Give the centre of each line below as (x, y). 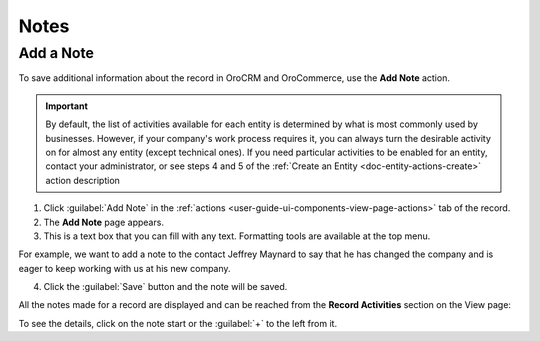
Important (67, 106)
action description (82, 180)
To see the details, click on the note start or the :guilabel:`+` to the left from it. (178, 323)
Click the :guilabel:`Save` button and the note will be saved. (165, 287)
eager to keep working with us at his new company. (124, 268)
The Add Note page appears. (104, 222)
